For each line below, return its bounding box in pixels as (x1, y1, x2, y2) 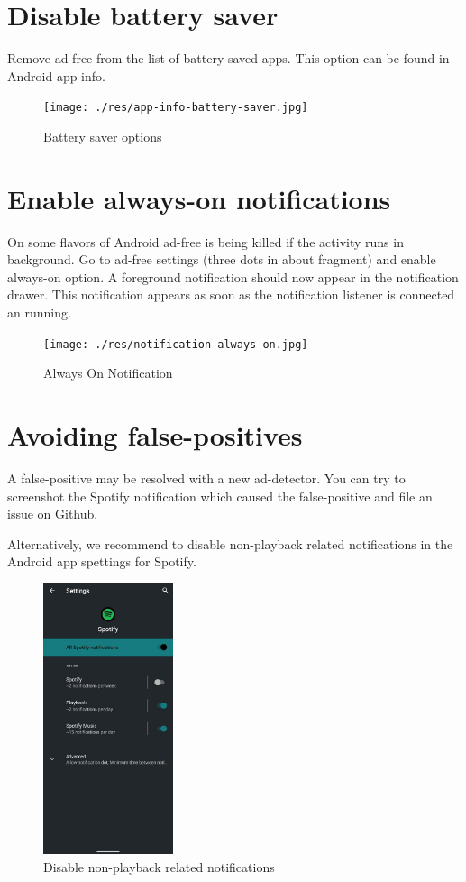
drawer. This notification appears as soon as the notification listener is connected (7, 285, 455, 304)
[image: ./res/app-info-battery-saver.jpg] (43, 101, 308, 115)
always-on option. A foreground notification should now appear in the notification (7, 267, 459, 286)
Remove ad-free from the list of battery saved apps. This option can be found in (7, 49, 450, 68)
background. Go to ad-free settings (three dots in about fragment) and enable (7, 250, 436, 269)
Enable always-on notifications (7, 179, 391, 216)
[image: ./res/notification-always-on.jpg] (43, 337, 308, 351)
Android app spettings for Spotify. (7, 552, 196, 571)
